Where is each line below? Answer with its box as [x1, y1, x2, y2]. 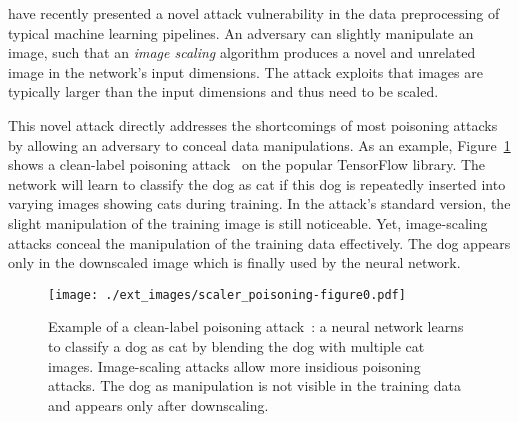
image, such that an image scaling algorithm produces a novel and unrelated [8, 42, 476, 63]
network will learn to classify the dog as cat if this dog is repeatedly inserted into [8, 173, 506, 194]
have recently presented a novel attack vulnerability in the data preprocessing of [8, 3, 500, 23]
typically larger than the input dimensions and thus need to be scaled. [8, 81, 439, 102]
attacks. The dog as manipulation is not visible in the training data [48, 375, 461, 396]
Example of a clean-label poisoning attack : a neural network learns [48, 316, 464, 337]
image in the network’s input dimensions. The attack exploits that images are [8, 61, 483, 82]
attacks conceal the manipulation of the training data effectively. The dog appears [8, 232, 511, 253]
